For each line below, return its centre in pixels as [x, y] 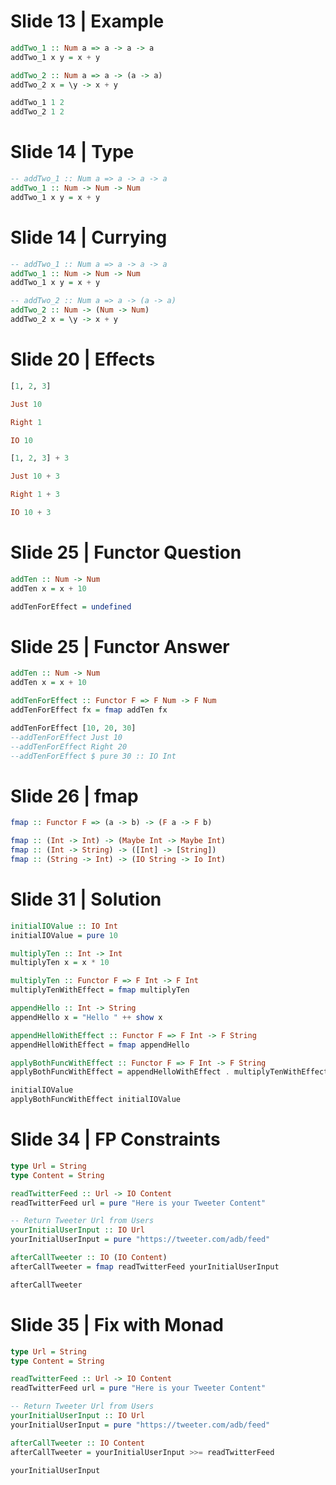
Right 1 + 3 [35, 495]
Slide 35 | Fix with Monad [117, 1324]
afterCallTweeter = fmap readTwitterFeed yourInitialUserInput [145, 1266]
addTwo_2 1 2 [37, 112]
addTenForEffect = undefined [71, 606]
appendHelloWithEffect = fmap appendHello [100, 1045]
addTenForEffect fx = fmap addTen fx [89, 710]
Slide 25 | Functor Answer [120, 646]
